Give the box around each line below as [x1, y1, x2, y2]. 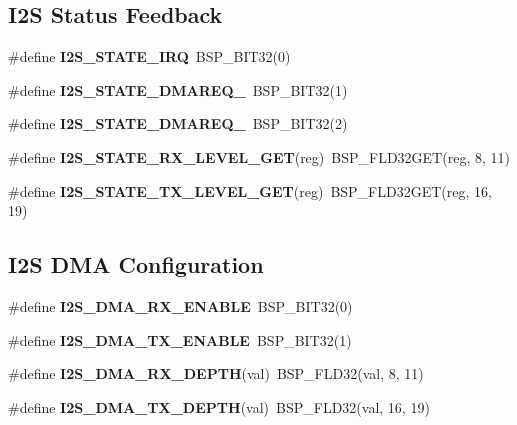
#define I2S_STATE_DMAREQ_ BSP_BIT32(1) [8, 79, 348, 100]
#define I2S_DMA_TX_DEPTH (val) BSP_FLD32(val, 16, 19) [8, 396, 430, 417]
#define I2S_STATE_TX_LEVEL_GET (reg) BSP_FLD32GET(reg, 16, [8, 180, 492, 201]
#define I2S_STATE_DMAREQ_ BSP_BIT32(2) [8, 113, 348, 134]
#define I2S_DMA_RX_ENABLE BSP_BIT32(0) [8, 295, 353, 316]
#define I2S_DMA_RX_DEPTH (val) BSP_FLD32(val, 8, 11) [8, 363, 424, 384]
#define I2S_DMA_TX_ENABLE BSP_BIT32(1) [8, 329, 352, 350]
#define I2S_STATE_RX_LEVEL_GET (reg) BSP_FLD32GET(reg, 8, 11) [8, 146, 510, 167]
